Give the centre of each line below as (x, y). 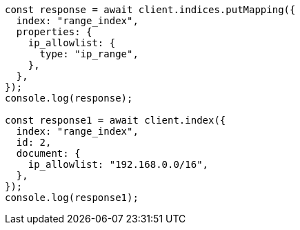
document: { (48, 153)
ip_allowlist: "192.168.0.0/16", (118, 164)
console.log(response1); (72, 198)
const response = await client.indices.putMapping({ (150, 10)
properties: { (54, 32)
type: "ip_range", (89, 54)
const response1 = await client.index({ (116, 120)
